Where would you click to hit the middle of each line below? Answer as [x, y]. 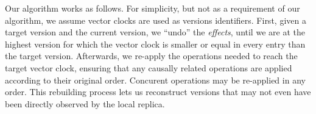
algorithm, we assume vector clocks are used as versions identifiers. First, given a [156, 20]
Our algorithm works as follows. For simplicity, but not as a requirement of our [153, 8]
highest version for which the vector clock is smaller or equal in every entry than [155, 44]
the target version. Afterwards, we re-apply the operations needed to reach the [151, 56]
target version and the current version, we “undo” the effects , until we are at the [155, 32]
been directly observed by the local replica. [85, 103]
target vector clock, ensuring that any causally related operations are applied [149, 67]
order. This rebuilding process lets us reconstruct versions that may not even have [158, 92]
